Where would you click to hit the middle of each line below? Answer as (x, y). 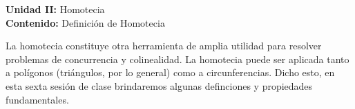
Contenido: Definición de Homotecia (85, 22)
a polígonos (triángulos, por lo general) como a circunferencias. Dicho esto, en (170, 72)
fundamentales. (37, 99)
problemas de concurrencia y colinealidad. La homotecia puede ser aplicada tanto (177, 59)
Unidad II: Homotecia (55, 9)
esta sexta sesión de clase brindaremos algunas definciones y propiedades (159, 85)
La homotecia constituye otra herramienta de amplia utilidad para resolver (164, 46)
